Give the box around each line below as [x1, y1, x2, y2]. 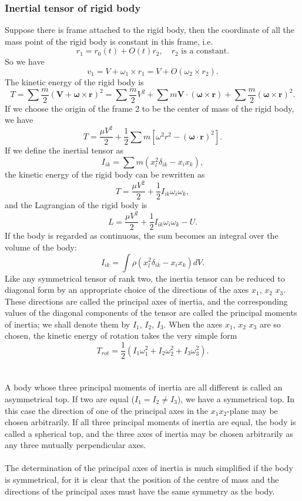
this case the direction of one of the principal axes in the [5, 404, 209, 416]
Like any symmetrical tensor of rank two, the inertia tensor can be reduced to [5, 272, 285, 284]
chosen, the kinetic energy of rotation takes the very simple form [5, 329, 237, 342]
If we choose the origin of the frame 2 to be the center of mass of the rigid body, [5, 102, 294, 114]
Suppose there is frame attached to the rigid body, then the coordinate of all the [5, 24, 295, 36]
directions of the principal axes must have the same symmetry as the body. [5, 485, 275, 497]
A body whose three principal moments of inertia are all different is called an [5, 381, 283, 393]
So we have [5, 55, 45, 68]
